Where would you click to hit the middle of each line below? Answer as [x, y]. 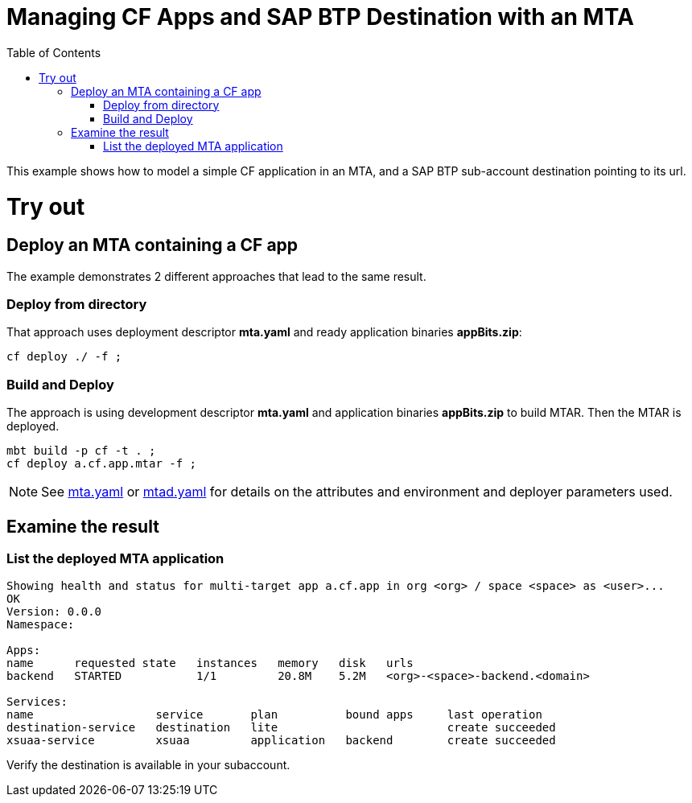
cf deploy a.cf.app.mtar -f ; [102, 464]
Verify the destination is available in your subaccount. [148, 765]
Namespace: [41, 625]
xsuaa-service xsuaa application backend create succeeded [281, 741]
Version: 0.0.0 [54, 612]
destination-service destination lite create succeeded [281, 728]
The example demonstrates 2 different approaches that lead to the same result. [216, 276]
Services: [37, 702]
